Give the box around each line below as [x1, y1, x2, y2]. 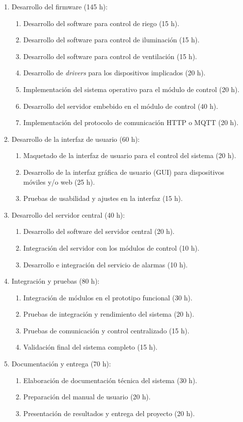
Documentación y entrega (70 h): [11, 358, 111, 369]
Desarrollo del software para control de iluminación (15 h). [23, 34, 200, 45]
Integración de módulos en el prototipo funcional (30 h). [23, 292, 192, 302]
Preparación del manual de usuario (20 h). [23, 391, 151, 402]
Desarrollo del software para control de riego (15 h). [23, 18, 180, 28]
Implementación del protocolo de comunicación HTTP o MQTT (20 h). [23, 117, 239, 128]
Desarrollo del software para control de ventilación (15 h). [23, 51, 197, 61]
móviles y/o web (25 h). [23, 176, 95, 187]
